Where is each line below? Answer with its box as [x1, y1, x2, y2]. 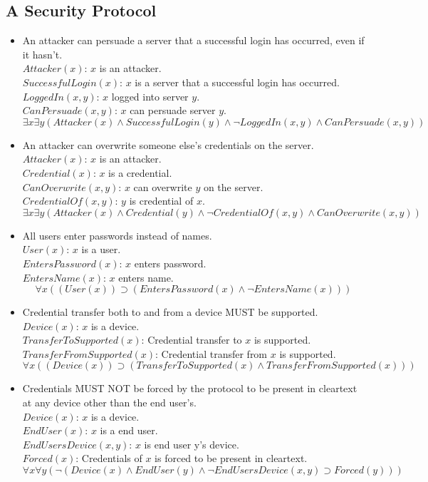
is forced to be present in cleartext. [155, 451, 308, 466]
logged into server [111, 88, 189, 103]
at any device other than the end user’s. [22, 395, 197, 410]
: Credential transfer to [141, 332, 242, 347]
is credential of [129, 193, 194, 208]
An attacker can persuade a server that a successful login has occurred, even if [22, 33, 365, 48]
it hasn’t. [22, 46, 63, 61]
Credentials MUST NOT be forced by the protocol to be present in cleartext [22, 381, 357, 396]
